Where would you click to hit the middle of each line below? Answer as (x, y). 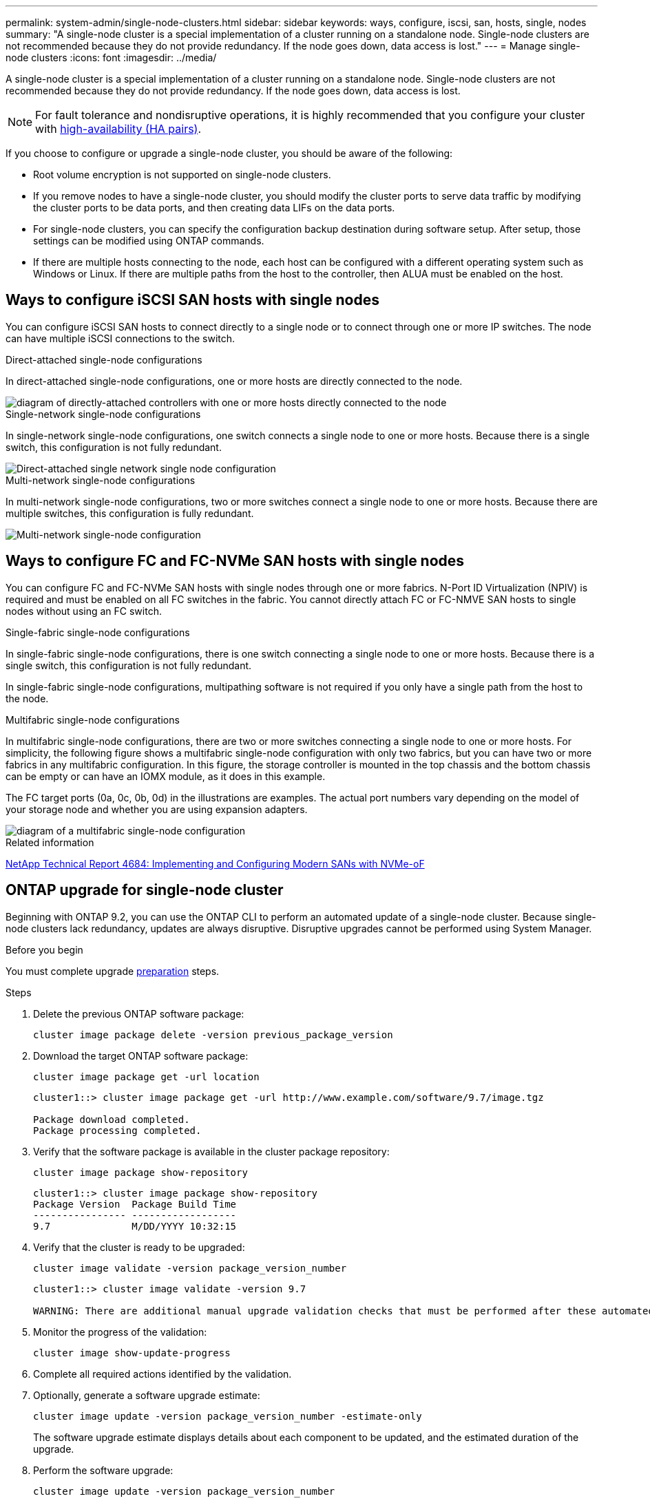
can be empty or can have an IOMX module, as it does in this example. (166, 776)
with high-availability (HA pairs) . (118, 129)
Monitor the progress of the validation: (120, 1332)
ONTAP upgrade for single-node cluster (145, 890)
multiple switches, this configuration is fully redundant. (130, 513)
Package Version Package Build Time (135, 1204)
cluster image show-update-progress (132, 1353)
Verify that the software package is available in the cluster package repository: (211, 1151)
